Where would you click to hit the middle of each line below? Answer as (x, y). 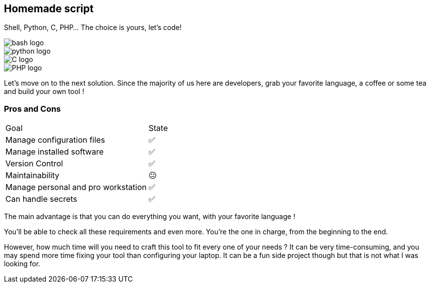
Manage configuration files (55, 140)
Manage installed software (55, 152)
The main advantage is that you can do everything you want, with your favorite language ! (150, 217)
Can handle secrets (41, 199)
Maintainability (33, 175)
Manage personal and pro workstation (76, 187)
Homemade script (49, 9)
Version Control (34, 164)
